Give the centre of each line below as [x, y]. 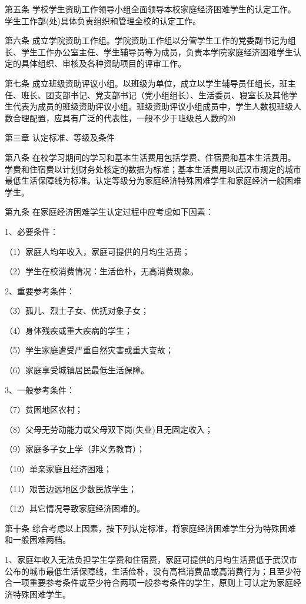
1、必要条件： [31, 231]
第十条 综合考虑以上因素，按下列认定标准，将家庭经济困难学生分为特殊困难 [150, 528]
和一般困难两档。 [38, 540]
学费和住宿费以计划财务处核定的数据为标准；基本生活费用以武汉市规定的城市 [153, 169]
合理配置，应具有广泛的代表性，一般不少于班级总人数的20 [124, 117]
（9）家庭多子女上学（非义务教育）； [75, 449]
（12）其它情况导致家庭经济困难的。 [75, 508]
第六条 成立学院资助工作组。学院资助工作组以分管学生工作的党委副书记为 [146, 40]
